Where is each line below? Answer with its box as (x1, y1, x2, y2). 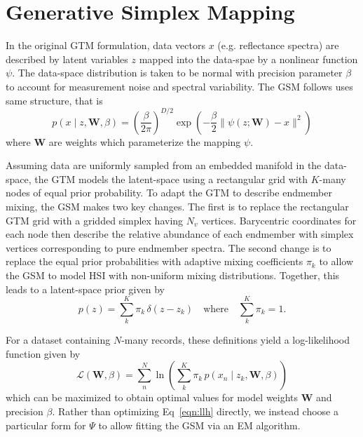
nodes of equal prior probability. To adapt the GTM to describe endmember (6, 185, 332, 200)
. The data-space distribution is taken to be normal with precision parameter (12, 65, 343, 80)
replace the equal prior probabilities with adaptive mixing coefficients (6, 254, 303, 269)
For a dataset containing (6, 332, 111, 347)
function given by (6, 346, 81, 361)
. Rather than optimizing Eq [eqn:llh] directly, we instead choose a (52, 404, 338, 419)
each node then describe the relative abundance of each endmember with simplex (6, 227, 354, 241)
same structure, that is (6, 93, 103, 107)
